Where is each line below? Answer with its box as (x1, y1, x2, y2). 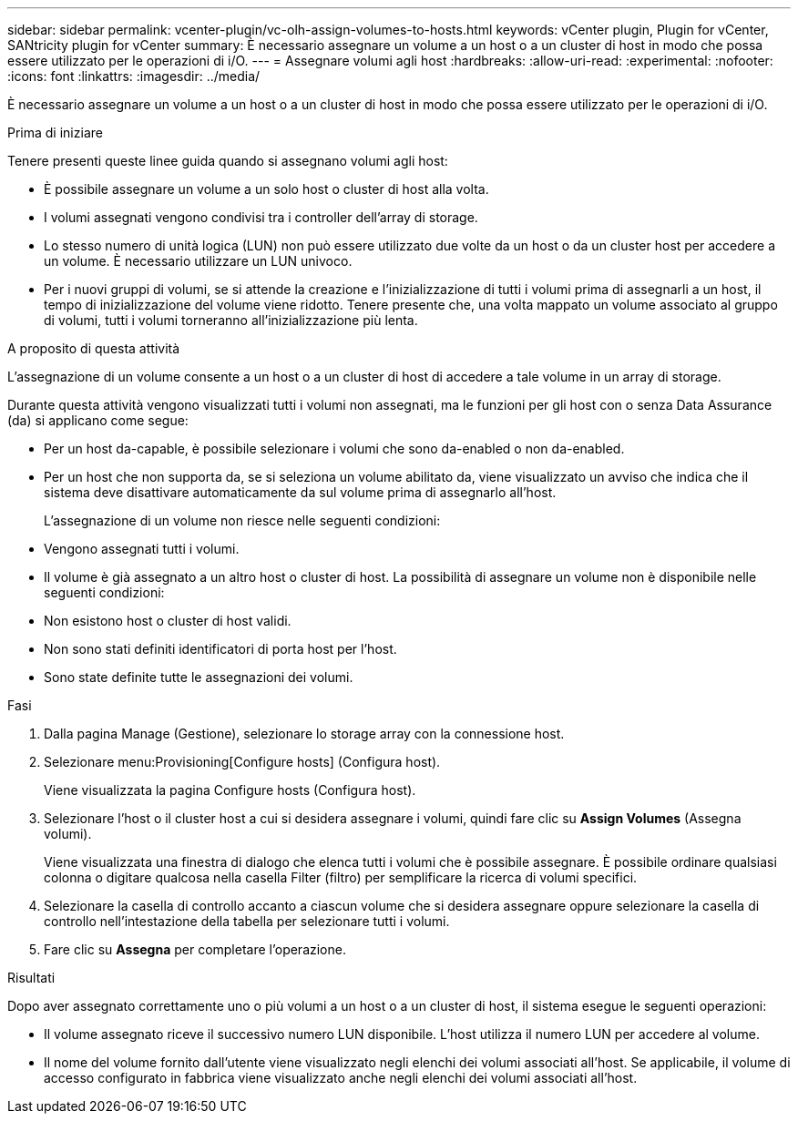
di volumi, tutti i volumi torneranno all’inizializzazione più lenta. (44, 312, 418, 328)
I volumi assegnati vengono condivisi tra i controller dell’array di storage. (44, 209, 478, 225)
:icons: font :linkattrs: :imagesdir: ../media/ (7, 68, 261, 84)
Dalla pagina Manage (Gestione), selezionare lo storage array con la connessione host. (44, 726, 565, 741)
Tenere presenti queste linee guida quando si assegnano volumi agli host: (7, 153, 448, 168)
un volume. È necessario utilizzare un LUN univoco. (44, 253, 353, 269)
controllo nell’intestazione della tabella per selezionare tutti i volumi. (44, 913, 450, 929)
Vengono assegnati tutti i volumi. (44, 541, 240, 556)
